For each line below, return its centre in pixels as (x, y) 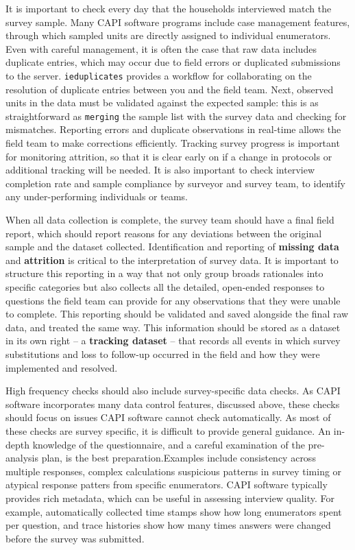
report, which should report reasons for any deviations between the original (164, 233)
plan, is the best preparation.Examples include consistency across (179, 458)
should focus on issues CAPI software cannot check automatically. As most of (168, 417)
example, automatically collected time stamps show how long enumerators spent (174, 511)
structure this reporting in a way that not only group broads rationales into (164, 273)
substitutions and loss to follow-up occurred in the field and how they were (163, 354)
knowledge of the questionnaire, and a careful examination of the (169, 444)
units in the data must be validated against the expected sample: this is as (162, 103)
